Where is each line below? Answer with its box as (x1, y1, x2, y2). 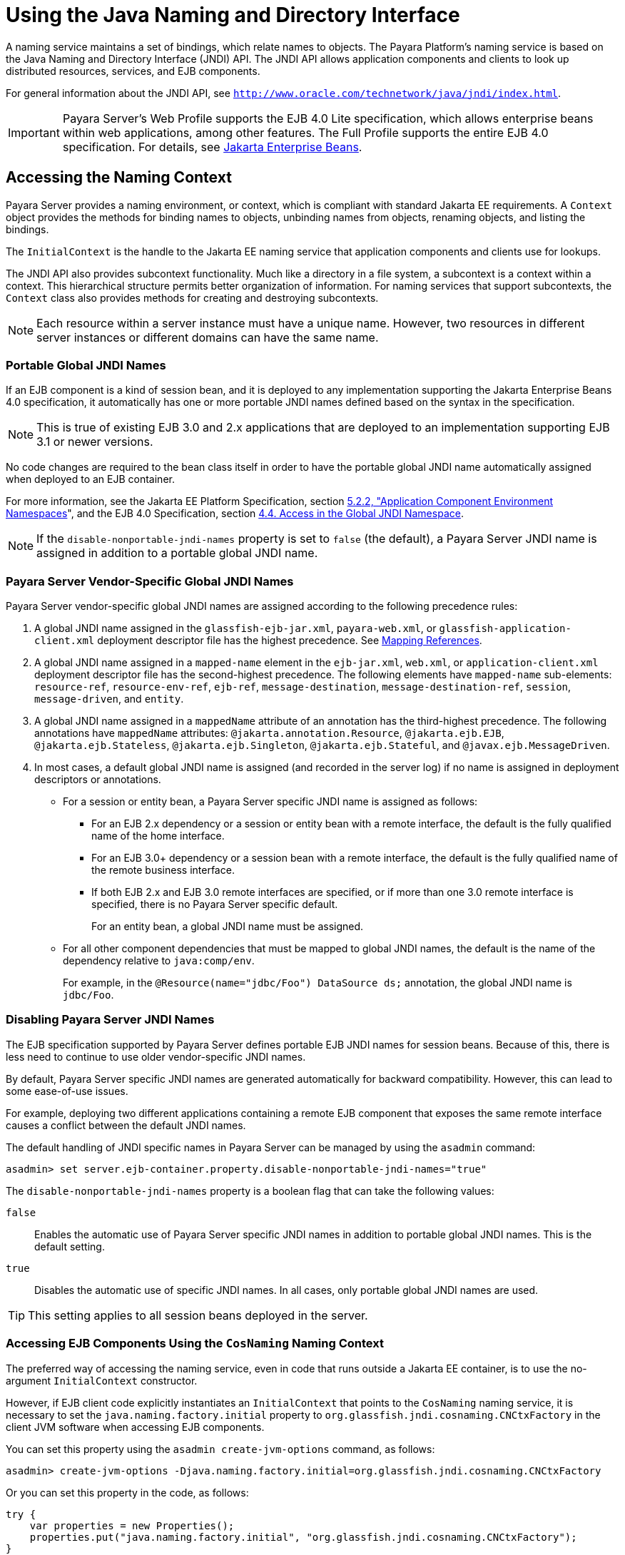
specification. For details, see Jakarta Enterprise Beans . (62, 139, 362, 154)
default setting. (34, 1240, 105, 1253)
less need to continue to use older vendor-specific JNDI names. (6, 1050, 306, 1063)
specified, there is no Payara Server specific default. (91, 898, 338, 911)
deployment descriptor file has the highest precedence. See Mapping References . (97, 634, 482, 647)
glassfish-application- (439, 623, 571, 635)
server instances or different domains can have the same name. (36, 330, 379, 345)
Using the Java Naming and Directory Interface (6, 3, 460, 27)
